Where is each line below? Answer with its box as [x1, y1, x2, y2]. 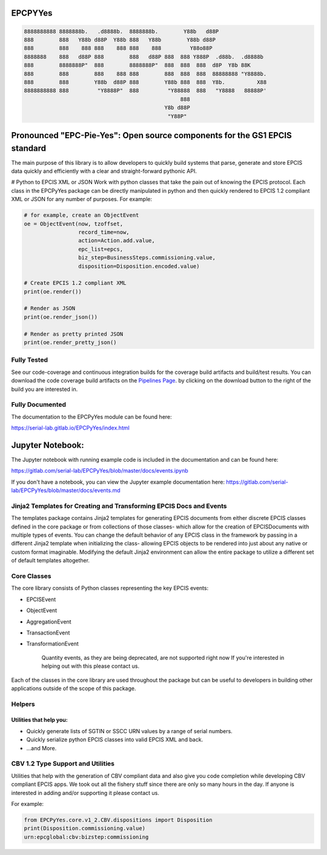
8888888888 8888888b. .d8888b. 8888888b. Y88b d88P [24, 28, 219, 35]
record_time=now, [78, 228, 130, 236]
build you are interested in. [11, 385, 78, 393]
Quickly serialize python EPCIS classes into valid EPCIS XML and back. [26, 736, 203, 744]
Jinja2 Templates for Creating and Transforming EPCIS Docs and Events [11, 502, 227, 510]
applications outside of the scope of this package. [11, 685, 136, 692]
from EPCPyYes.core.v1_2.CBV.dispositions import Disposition [24, 816, 213, 823]
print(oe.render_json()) [24, 313, 98, 321]
